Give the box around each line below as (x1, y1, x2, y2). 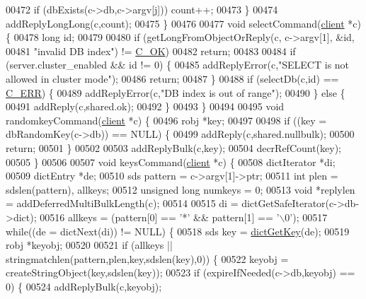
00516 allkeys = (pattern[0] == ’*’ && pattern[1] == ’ (40, 209, 280, 224)
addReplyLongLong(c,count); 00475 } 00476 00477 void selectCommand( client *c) (6, 16, 361, 30)
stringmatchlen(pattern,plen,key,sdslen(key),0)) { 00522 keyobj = (6, 251, 289, 266)
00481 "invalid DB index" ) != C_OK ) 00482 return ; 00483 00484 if (6, 43, 296, 58)
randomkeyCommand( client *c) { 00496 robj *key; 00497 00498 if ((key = (6, 112, 327, 127)
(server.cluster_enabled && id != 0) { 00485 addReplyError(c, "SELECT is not (6, 57, 350, 72)
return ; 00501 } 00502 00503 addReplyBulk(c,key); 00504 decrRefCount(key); (6, 140, 342, 155)
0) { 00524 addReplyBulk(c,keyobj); (6, 279, 162, 293)
